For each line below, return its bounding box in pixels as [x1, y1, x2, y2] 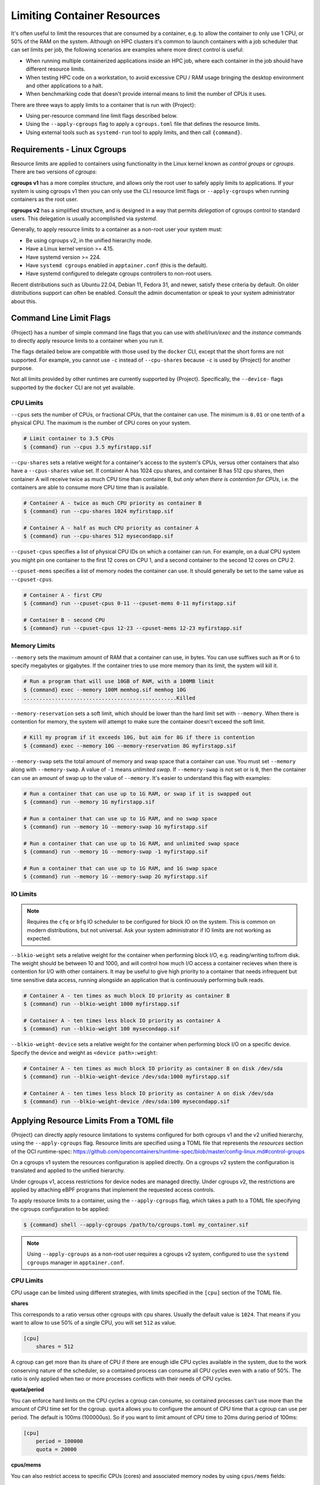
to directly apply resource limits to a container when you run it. [11, 337, 164, 344]
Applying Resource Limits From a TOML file [11, 1116, 174, 1126]
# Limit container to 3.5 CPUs [23, 435, 115, 442]
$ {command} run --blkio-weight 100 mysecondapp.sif [23, 1025, 180, 1032]
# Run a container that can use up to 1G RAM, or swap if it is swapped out [23, 790, 252, 797]
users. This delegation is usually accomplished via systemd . [11, 215, 158, 222]
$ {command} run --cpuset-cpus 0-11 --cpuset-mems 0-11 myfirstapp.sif [23, 600, 236, 606]
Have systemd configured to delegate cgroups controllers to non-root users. [25, 270, 213, 277]
